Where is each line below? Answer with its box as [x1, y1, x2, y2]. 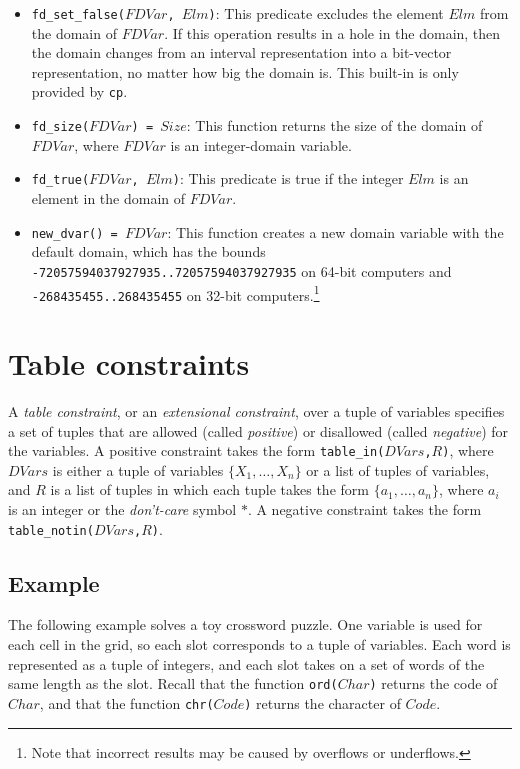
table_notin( [8, 523, 94, 538]
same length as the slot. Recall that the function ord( [8, 673, 338, 694]
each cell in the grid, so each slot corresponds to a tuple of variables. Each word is [8, 634, 511, 655]
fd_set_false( [31, 8, 125, 22]
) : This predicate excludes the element [208, 3, 444, 23]
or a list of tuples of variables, [306, 459, 490, 480]
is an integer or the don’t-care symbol [8, 498, 237, 519]
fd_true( [31, 173, 90, 188]
